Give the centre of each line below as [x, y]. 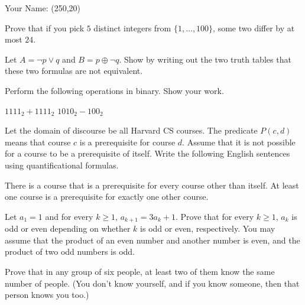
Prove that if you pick [45, 27]
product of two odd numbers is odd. [70, 252]
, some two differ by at [254, 27]
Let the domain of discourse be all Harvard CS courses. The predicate [131, 130]
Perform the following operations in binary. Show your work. [114, 90]
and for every [69, 216]
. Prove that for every [215, 216]
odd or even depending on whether [68, 228]
